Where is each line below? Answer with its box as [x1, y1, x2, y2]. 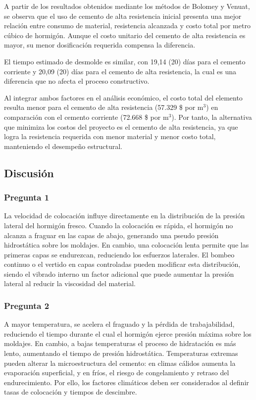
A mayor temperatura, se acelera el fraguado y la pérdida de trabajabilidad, [4, 319, 235, 329]
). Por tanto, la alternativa [171, 111, 252, 122]
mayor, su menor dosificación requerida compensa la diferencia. [4, 40, 196, 50]
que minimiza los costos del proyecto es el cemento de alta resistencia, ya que [4, 121, 238, 132]
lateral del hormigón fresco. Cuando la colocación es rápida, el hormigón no [4, 220, 233, 230]
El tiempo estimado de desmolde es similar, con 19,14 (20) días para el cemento [4, 56, 246, 66]
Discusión [4, 165, 54, 180]
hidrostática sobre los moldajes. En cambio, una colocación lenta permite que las [4, 240, 249, 250]
